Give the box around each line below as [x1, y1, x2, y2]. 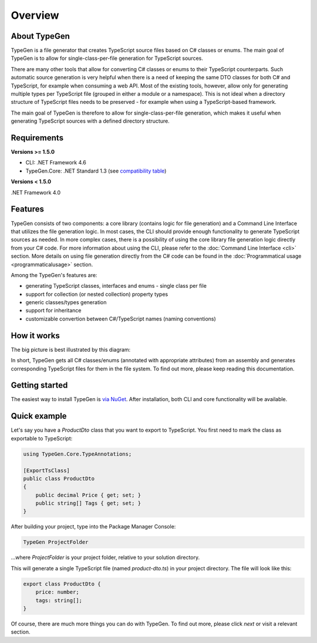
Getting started [11, 381, 68, 390]
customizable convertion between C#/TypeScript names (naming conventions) [25, 315, 217, 322]
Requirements [11, 133, 64, 143]
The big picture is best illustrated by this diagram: [11, 346, 131, 353]
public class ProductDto [23, 475, 95, 482]
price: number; [35, 589, 79, 595]
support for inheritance [25, 307, 82, 314]
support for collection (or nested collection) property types [25, 291, 168, 298]
